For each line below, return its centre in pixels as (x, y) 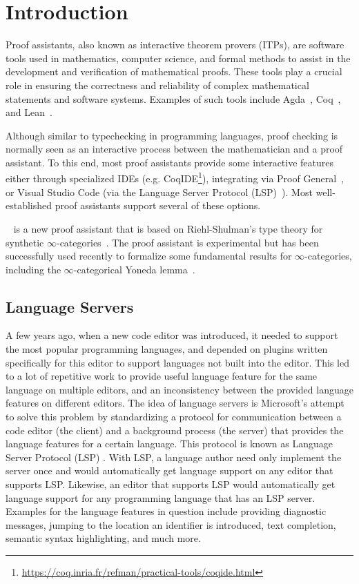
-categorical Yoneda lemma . (134, 269)
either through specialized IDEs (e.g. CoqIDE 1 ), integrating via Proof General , (175, 177)
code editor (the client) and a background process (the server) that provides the (175, 430)
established (29, 205)
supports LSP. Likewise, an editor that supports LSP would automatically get (171, 484)
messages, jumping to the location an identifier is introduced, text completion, (171, 524)
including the (33, 269)
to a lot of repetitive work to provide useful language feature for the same (162, 376)
